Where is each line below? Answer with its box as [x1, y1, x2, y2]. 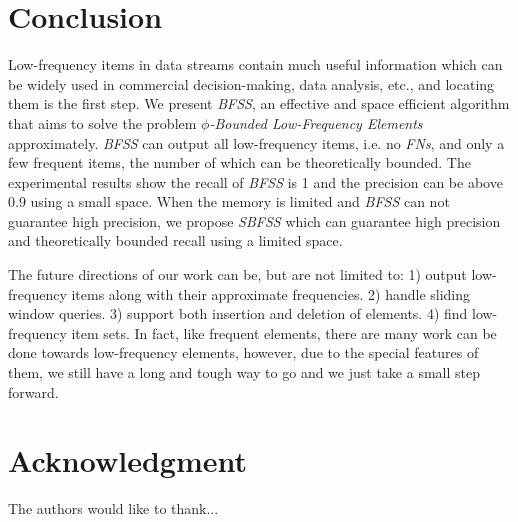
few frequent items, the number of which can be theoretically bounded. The [8, 152, 471, 173]
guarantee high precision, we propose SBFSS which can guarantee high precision [8, 210, 501, 231]
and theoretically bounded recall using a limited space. [8, 230, 343, 251]
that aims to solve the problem [8, 112, 197, 133]
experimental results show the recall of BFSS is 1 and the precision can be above [8, 171, 503, 192]
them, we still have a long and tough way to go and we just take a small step [8, 362, 480, 383]
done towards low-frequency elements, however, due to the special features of [8, 342, 479, 363]
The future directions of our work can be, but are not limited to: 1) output [8, 264, 467, 285]
